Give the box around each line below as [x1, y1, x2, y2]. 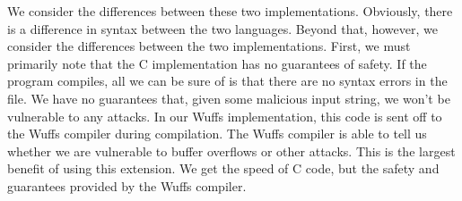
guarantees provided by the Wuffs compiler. [7, 176, 247, 195]
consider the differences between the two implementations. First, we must [7, 37, 411, 55]
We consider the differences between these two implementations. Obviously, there [7, 2, 453, 20]
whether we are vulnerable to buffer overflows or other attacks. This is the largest [7, 141, 456, 160]
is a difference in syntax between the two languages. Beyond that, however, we [7, 19, 438, 38]
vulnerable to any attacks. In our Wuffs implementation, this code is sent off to [7, 106, 442, 125]
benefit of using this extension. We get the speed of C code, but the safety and [7, 159, 440, 178]
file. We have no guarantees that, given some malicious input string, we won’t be [7, 88, 450, 107]
